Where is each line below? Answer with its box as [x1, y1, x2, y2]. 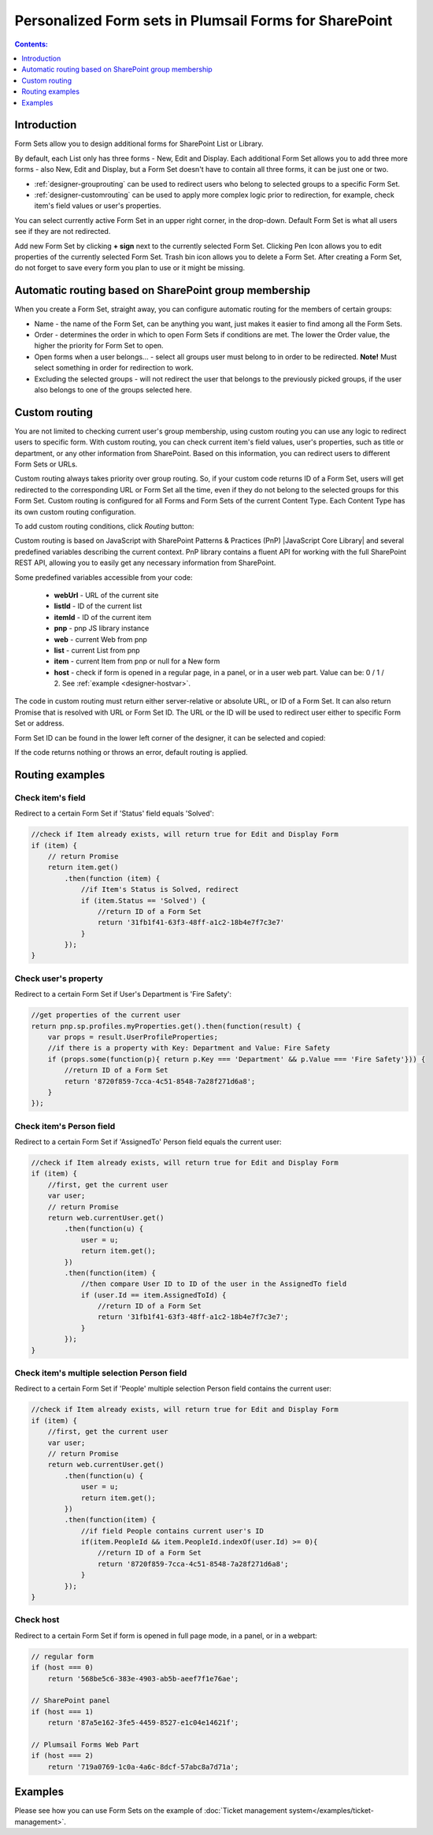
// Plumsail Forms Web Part [31, 1740, 139, 1749]
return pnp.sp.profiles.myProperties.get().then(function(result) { [31, 1021, 302, 1031]
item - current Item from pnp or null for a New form [54, 656, 220, 666]
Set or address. [14, 719, 65, 728]
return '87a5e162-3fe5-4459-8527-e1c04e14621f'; [47, 1718, 239, 1727]
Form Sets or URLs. [14, 459, 78, 469]
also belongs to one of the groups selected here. [34, 384, 192, 394]
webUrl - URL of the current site [54, 590, 159, 600]
